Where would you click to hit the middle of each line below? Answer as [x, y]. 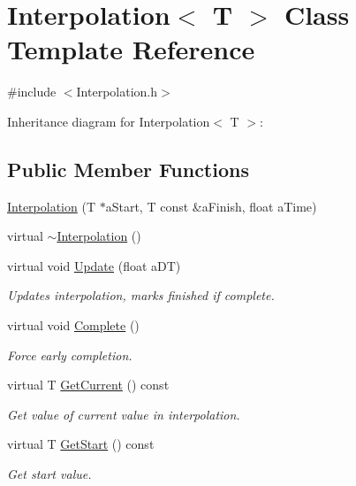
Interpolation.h [117, 92]
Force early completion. [70, 355]
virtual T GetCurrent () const [88, 385]
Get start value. [49, 474]
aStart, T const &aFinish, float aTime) [211, 206]
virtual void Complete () [73, 325]
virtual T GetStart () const [81, 444]
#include [32, 92]
